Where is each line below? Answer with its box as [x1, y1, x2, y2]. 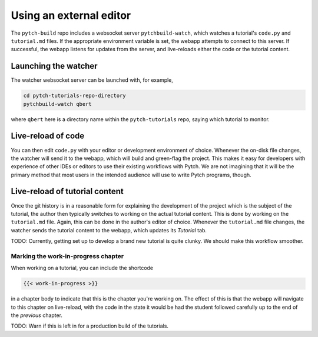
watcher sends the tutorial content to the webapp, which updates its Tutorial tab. [11, 226, 207, 233]
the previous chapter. [11, 312, 63, 319]
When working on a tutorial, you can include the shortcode [11, 265, 154, 272]
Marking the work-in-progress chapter [11, 252, 124, 260]
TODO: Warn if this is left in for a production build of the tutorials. [11, 322, 169, 329]
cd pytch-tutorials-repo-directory [23, 92, 126, 99]
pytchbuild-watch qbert [23, 101, 92, 107]
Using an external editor [11, 9, 131, 22]
